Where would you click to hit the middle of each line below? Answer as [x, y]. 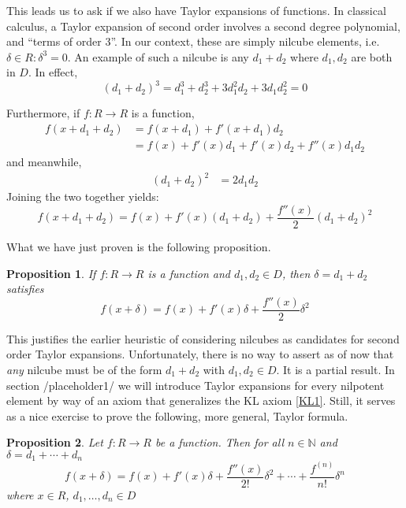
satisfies [25, 289]
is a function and [189, 273]
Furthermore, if [43, 113]
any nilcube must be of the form [84, 369]
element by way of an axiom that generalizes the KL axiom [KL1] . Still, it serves [201, 400]
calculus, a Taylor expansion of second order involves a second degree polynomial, [203, 26]
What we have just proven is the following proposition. [139, 246]
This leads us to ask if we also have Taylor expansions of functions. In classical [196, 10]
